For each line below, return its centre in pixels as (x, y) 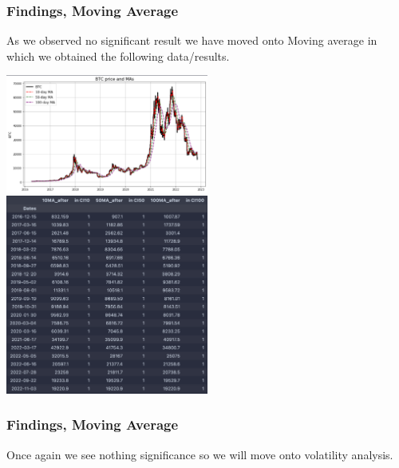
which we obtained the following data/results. (118, 56)
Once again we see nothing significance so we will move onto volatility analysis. (200, 454)
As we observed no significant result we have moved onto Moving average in (192, 40)
